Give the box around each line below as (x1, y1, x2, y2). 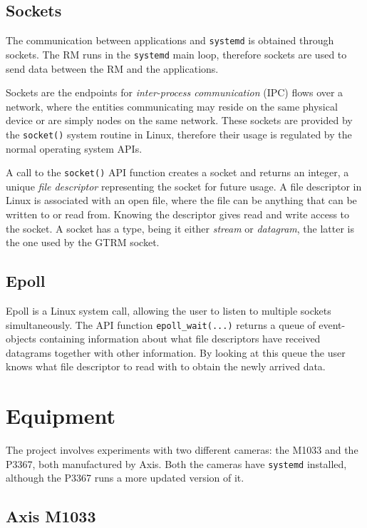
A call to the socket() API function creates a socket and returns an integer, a (6, 165, 349, 180)
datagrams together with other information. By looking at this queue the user (6, 345, 346, 360)
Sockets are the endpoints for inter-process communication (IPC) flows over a (6, 85, 343, 100)
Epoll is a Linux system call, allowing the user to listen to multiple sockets (6, 303, 331, 318)
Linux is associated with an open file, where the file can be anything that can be (6, 193, 357, 208)
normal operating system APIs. (6, 141, 143, 156)
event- (319, 317, 346, 332)
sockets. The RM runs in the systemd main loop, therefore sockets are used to (6, 46, 347, 61)
